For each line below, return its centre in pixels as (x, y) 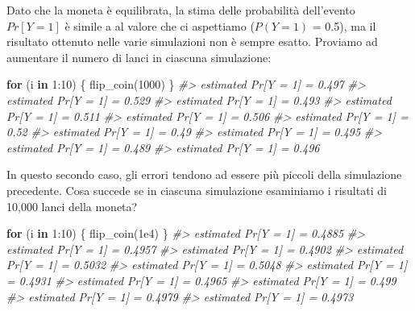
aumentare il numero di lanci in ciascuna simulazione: (139, 57)
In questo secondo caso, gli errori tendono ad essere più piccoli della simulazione (204, 174)
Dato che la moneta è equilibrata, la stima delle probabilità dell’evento (181, 10)
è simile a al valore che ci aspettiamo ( (160, 25)
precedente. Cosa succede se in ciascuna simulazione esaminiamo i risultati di (197, 190)
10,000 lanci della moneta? (72, 206)
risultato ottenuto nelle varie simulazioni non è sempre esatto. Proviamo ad (192, 41)
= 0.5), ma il (344, 25)
